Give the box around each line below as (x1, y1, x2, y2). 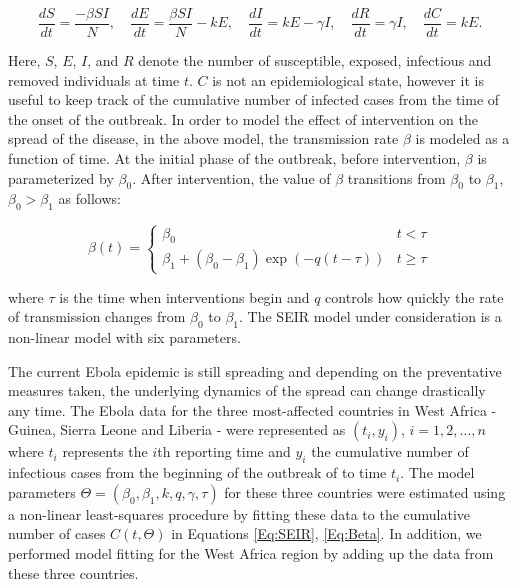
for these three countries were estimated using (224, 481, 506, 502)
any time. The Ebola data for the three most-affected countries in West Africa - (8, 399, 497, 420)
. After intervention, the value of (132, 167, 331, 188)
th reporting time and (157, 441, 291, 462)
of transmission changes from (8, 306, 186, 327)
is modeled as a (415, 128, 510, 149)
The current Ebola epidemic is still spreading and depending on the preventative (8, 360, 502, 381)
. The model (400, 462, 475, 483)
